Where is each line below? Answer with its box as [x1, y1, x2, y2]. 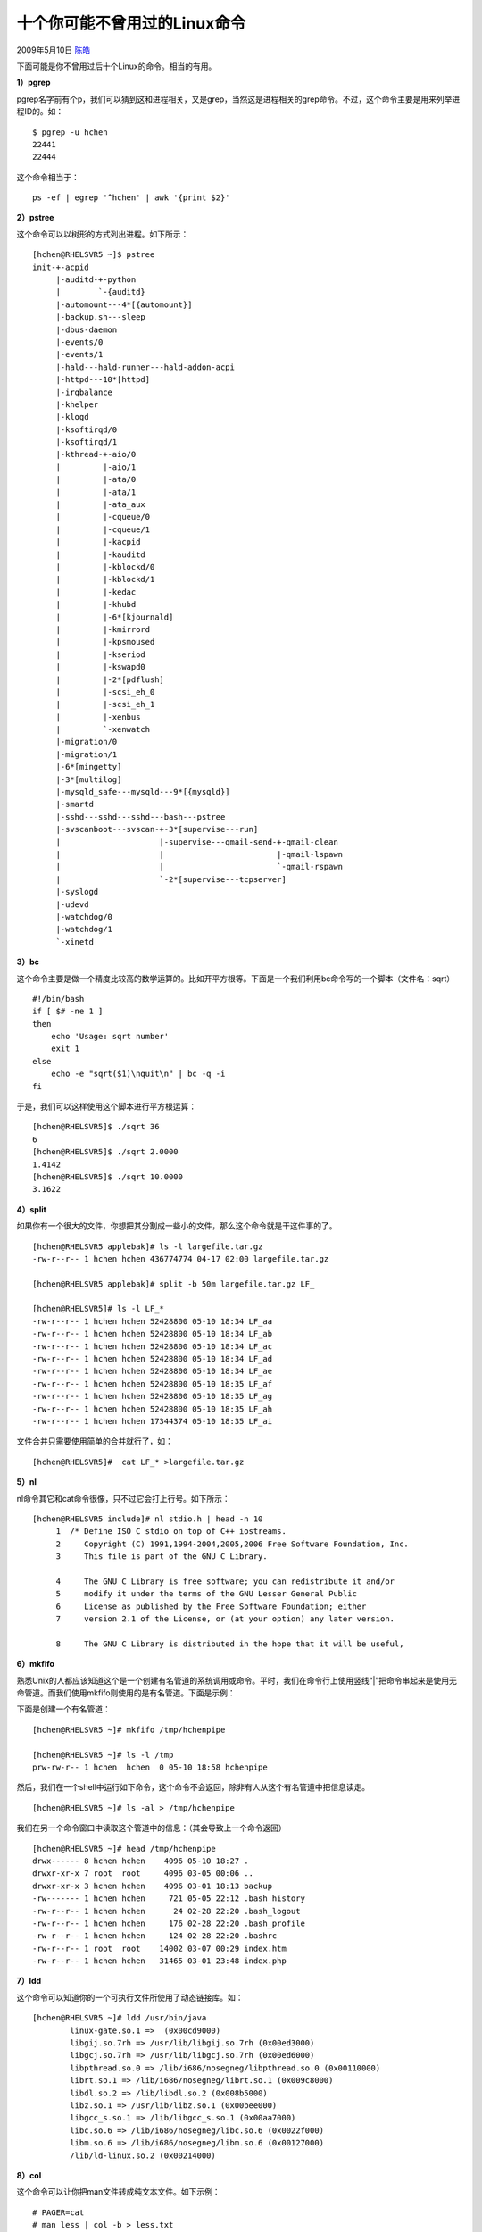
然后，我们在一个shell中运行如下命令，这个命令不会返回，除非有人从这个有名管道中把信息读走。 [16, 1782, 370, 1793]
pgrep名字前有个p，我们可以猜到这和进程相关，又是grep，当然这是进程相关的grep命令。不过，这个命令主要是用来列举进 [16, 94, 461, 104]
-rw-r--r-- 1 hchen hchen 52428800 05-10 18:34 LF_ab [32, 1328, 272, 1339]
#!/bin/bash [32, 994, 85, 1004]
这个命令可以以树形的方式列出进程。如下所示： [16, 229, 189, 239]
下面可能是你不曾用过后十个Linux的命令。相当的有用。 [16, 61, 217, 71]
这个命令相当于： [16, 171, 79, 182]
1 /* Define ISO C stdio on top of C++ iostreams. [55, 1527, 287, 1537]
